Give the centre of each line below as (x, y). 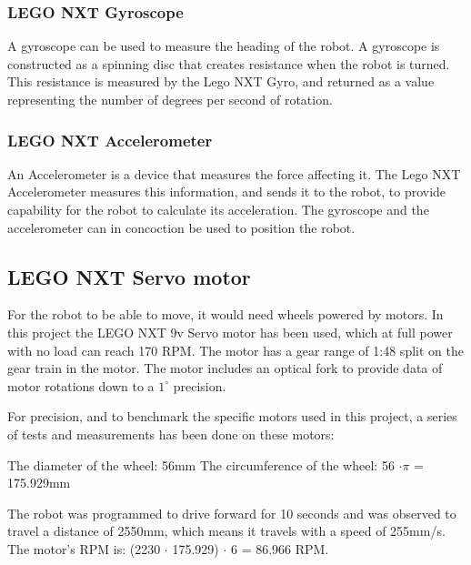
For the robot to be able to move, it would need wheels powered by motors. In (225, 314)
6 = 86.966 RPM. (280, 548)
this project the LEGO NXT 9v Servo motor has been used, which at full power (230, 332)
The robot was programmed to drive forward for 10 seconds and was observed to (232, 513)
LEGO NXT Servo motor (129, 276)
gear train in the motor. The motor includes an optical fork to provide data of (225, 368)
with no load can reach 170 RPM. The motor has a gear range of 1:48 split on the (235, 350)
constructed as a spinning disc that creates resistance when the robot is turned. (229, 63)
